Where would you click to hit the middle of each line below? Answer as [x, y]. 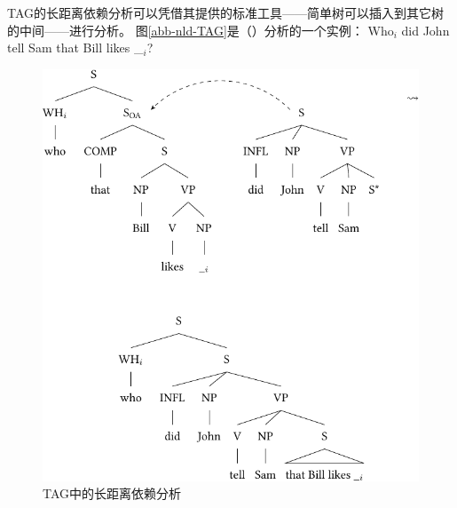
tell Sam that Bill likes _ [75, 48]
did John [425, 30]
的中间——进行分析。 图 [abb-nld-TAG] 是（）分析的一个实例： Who [201, 30]
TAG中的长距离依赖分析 [112, 493]
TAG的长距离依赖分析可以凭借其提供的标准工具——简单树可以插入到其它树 [226, 12]
